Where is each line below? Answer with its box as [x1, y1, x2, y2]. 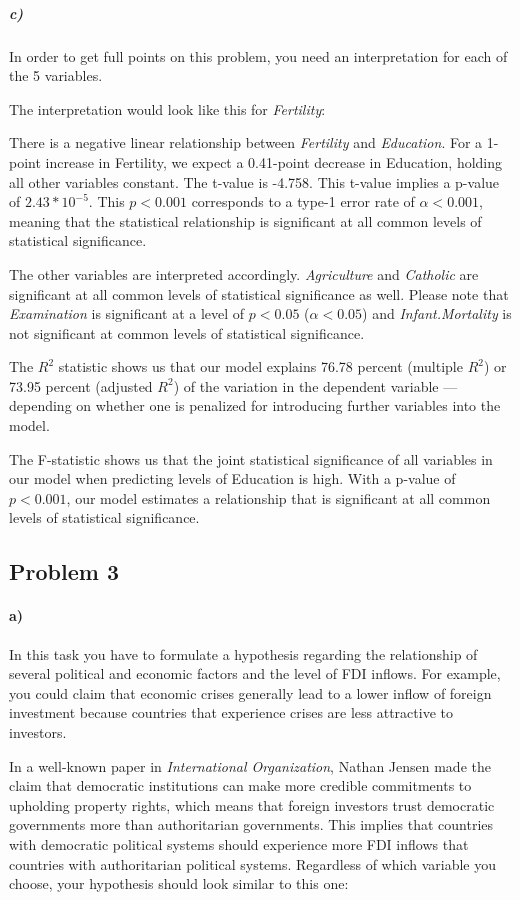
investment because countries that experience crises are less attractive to [9, 702, 453, 723]
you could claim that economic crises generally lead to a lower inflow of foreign [9, 682, 492, 703]
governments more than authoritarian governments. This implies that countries [9, 814, 494, 835]
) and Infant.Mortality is [362, 303, 512, 324]
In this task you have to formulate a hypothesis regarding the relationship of [9, 643, 478, 664]
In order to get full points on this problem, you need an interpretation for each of [9, 45, 508, 66]
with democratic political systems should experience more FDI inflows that [9, 833, 469, 854]
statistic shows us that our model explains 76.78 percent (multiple [58, 356, 463, 377]
